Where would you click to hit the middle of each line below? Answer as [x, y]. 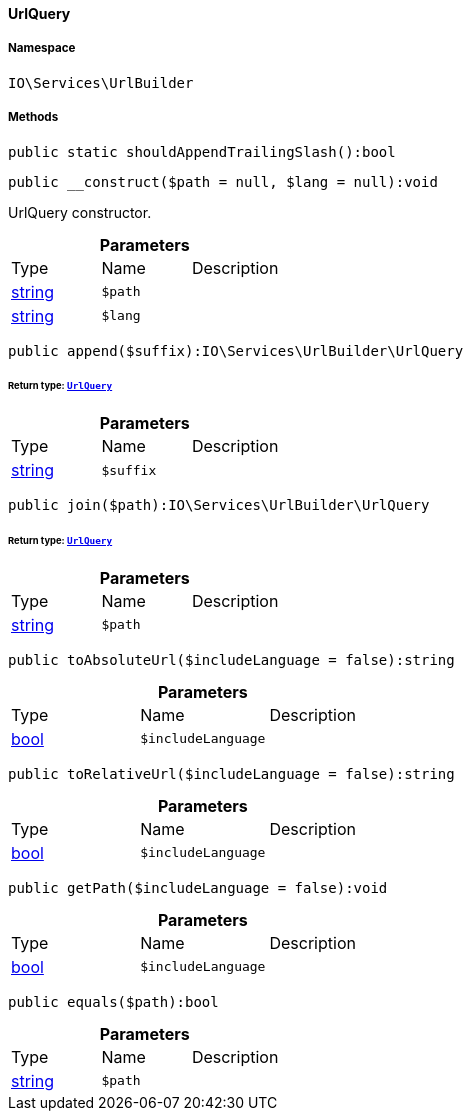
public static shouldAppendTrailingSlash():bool [202, 151]
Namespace [42, 48]
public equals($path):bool [113, 1001]
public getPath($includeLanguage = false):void [198, 887]
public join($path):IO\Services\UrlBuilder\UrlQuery [219, 505]
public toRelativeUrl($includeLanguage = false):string [231, 773]
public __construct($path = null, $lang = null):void [223, 181]
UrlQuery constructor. [80, 212]
